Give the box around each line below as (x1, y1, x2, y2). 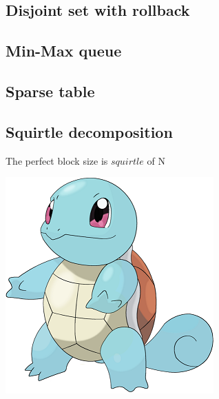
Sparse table (6, 80, 95, 101)
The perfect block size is (6, 153, 108, 167)
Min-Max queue (6, 40, 122, 61)
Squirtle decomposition (6, 121, 173, 142)
